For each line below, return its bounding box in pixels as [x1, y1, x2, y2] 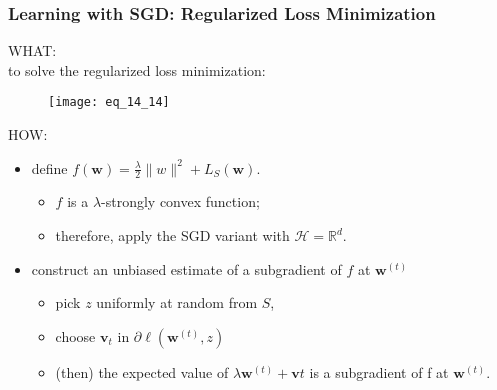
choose [55, 325, 96, 346]
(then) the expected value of [55, 361, 229, 382]
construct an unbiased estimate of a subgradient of [31, 258, 342, 279]
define [31, 157, 68, 178]
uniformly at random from [96, 292, 258, 313]
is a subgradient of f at [309, 361, 449, 382]
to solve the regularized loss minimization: [8, 59, 266, 80]
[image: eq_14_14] [48, 95, 170, 110]
